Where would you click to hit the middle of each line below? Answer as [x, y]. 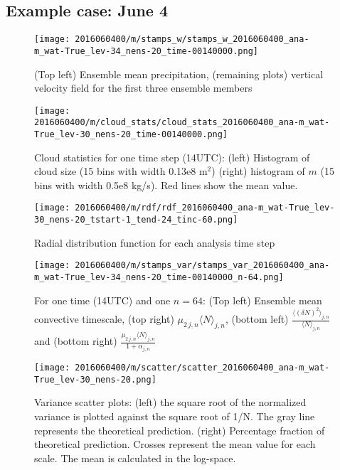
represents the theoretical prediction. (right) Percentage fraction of [180, 430]
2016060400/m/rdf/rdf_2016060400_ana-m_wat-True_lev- [205, 208]
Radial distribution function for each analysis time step [155, 242]
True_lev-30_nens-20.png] [95, 379]
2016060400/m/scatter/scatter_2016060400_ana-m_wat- [202, 368]
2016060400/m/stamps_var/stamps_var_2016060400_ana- [202, 266]
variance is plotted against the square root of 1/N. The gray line [175, 416]
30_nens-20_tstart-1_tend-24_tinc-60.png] [136, 220]
